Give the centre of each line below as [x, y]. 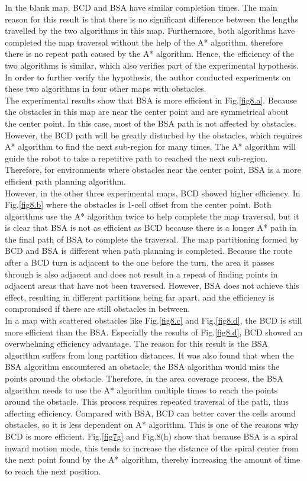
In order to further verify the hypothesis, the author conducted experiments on [148, 77]
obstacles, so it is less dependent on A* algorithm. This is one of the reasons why [152, 424]
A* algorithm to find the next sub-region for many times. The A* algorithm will [150, 146]
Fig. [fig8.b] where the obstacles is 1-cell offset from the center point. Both [138, 204]
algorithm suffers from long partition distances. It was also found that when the [149, 355]
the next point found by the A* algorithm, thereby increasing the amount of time [153, 459]
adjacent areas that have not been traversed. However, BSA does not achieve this [152, 285]
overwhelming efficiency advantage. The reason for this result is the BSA [137, 343]
